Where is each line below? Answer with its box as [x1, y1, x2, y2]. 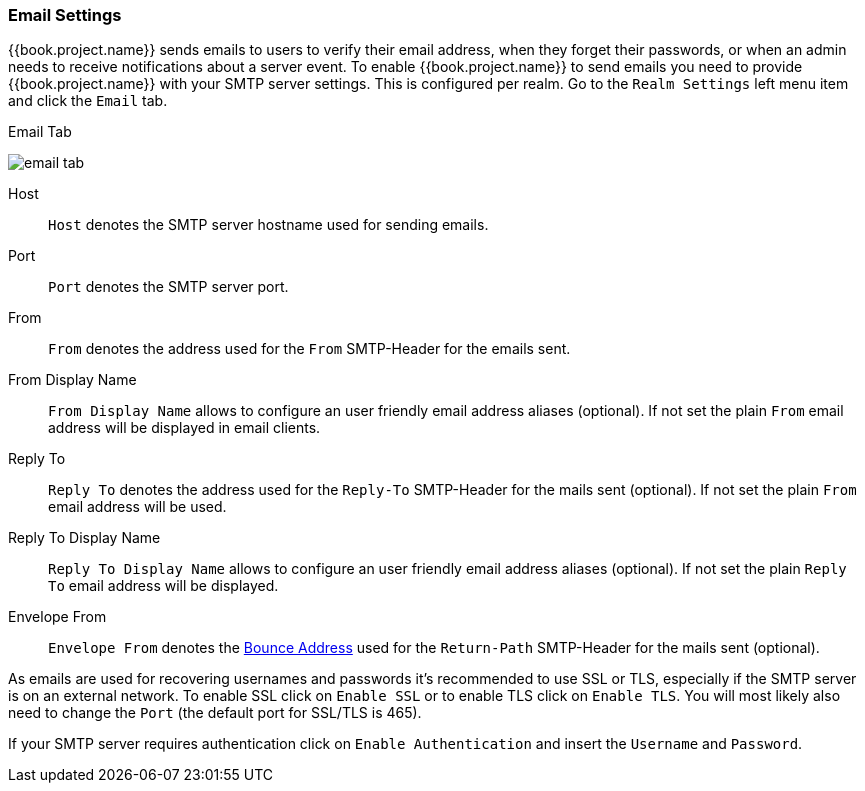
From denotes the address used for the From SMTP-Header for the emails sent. [48, 340, 571, 358]
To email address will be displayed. [48, 577, 279, 595]
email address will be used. [48, 498, 227, 516]
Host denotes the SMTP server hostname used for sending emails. [48, 216, 489, 234]
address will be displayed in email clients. [48, 419, 321, 437]
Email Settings [8, 5, 122, 25]
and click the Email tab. [8, 92, 168, 110]
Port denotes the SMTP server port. [48, 278, 289, 296]
